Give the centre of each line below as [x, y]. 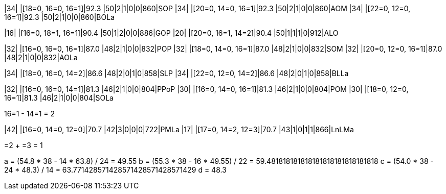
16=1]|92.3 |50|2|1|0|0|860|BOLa [59, 17]
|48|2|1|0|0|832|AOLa [41, 57]
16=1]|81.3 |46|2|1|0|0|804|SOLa [59, 98]
